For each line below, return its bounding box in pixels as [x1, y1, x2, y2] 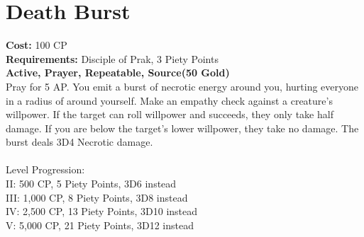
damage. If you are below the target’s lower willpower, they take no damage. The [6, 120, 359, 135]
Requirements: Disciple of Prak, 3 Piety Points [6, 51, 219, 66]
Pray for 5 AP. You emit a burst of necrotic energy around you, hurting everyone [6, 79, 359, 93]
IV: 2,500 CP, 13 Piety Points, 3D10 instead [6, 204, 198, 219]
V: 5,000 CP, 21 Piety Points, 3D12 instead [6, 217, 194, 232]
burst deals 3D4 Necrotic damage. [6, 134, 153, 149]
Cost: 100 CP [6, 37, 67, 52]
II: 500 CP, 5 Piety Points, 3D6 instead [6, 176, 177, 191]
